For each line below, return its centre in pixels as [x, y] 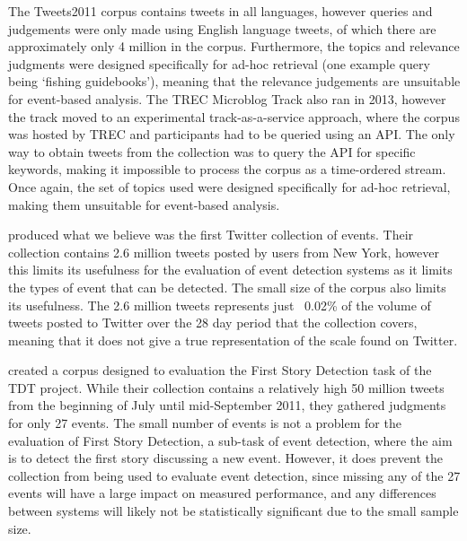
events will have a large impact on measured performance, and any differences [222, 493]
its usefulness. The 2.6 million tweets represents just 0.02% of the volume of [220, 305]
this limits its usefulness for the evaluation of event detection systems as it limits [230, 270]
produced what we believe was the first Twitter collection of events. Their [211, 235]
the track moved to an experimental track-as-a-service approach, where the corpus [234, 116]
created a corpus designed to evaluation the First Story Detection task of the [220, 370]
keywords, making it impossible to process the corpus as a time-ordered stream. [227, 169]
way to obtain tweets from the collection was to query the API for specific [212, 151]
